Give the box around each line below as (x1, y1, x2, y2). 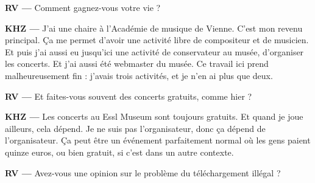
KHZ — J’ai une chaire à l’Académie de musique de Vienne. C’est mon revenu (5, 21, 303, 34)
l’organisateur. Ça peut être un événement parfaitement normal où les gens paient (5, 134, 311, 147)
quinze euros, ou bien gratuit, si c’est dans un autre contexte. (5, 145, 234, 158)
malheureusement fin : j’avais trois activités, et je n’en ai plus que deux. (5, 69, 273, 81)
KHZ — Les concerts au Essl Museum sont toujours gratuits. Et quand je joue (5, 110, 303, 123)
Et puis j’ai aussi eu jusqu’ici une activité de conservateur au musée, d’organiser (5, 45, 304, 58)
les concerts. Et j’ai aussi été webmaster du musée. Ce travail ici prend (5, 57, 269, 70)
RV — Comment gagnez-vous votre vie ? (5, 1, 161, 13)
